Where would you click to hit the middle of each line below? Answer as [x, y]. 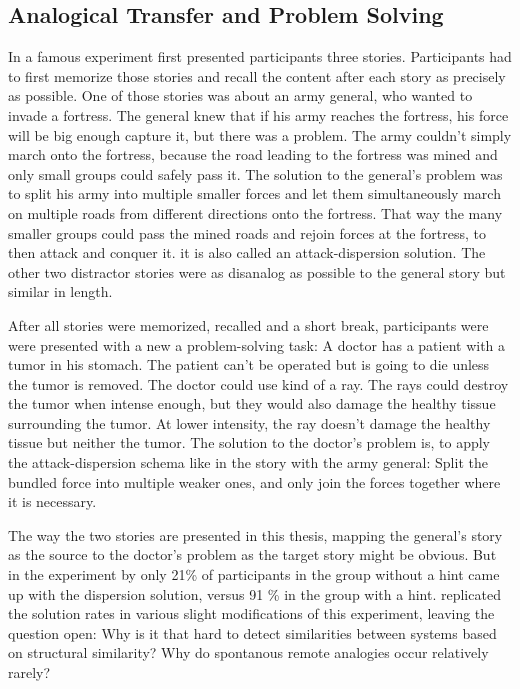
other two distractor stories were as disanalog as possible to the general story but [257, 271]
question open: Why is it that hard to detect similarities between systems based [252, 632]
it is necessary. [52, 501]
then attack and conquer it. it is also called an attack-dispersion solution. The [247, 252]
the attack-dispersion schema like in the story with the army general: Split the [248, 462]
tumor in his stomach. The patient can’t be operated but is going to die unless [249, 364]
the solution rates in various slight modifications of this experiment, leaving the [251, 613]
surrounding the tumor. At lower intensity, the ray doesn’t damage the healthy [249, 422]
